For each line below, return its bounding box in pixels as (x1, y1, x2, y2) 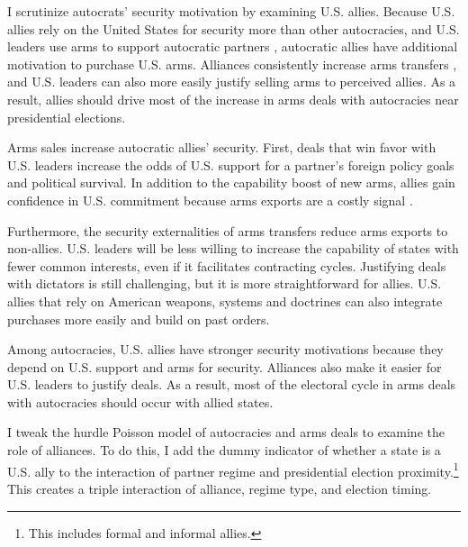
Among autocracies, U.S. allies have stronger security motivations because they (7, 340, 444, 359)
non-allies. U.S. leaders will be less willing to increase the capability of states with (7, 239, 459, 258)
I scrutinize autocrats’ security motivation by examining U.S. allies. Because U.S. (7, 2, 455, 20)
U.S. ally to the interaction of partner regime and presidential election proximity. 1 (7, 459, 459, 480)
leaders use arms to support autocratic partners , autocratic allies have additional (7, 37, 458, 56)
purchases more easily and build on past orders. (7, 309, 270, 328)
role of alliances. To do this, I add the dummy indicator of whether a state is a (7, 441, 441, 460)
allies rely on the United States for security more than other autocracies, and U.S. (7, 19, 460, 38)
